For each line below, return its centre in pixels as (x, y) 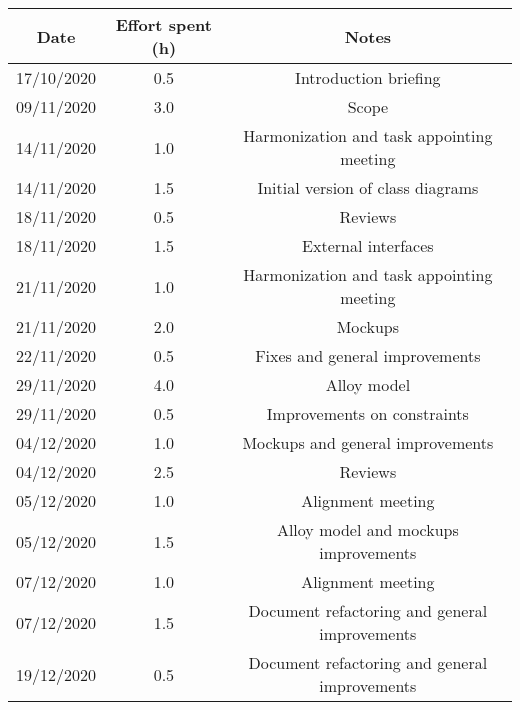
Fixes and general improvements (368, 355)
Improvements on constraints (367, 413)
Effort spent (163, 24)
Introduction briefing (368, 77)
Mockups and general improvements (368, 442)
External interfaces (368, 245)
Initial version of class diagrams (368, 187)
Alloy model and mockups (367, 529)
